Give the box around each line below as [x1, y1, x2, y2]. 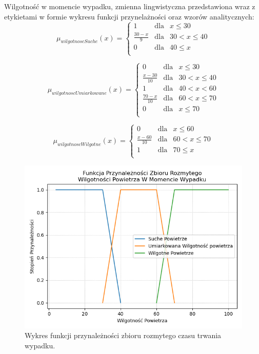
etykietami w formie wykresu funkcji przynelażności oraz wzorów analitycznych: [4, 11, 254, 22]
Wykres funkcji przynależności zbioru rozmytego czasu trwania [25, 330, 222, 341]
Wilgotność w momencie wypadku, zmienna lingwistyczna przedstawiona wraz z [4, 1, 255, 11]
